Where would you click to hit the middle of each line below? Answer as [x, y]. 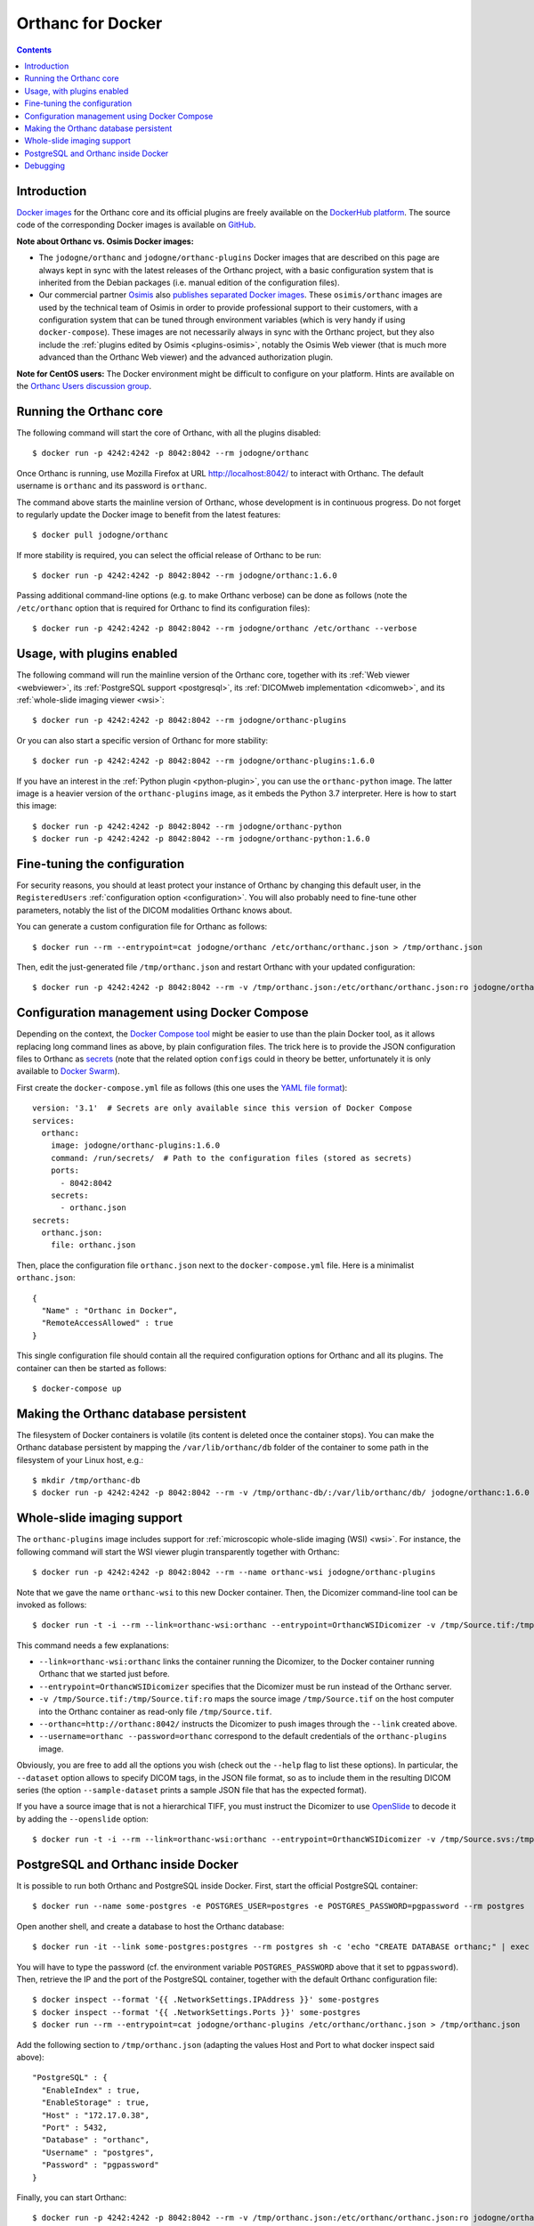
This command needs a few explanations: [93, 1645]
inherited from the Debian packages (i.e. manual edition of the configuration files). [189, 282]
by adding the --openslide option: [82, 1819]
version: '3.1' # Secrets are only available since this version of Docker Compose [222, 1108]
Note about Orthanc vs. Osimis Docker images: [105, 241]
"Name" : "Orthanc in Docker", [109, 1311]
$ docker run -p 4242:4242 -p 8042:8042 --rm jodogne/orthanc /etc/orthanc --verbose [225, 629]
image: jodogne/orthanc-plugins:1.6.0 [135, 1145]
